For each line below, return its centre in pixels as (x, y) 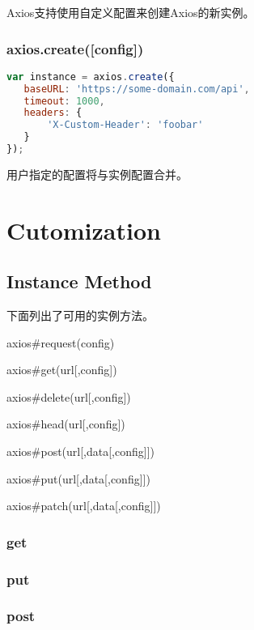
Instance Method (79, 281)
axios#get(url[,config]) (62, 370)
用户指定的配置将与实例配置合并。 (97, 174)
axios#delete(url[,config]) (69, 396)
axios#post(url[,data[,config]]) (81, 451)
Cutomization (84, 230)
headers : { (53, 113)
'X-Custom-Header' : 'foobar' (125, 125)
